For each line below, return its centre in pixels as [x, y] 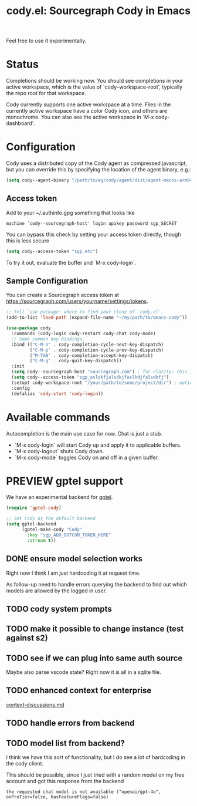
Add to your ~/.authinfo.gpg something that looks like [70, 213]
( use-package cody [28, 328]
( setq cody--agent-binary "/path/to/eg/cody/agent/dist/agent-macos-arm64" [101, 180]
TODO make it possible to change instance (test [95, 629]
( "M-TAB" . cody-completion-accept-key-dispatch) [91, 355]
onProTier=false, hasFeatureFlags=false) [57, 797]
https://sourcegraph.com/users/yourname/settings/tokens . [77, 301]
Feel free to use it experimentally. [46, 41]
